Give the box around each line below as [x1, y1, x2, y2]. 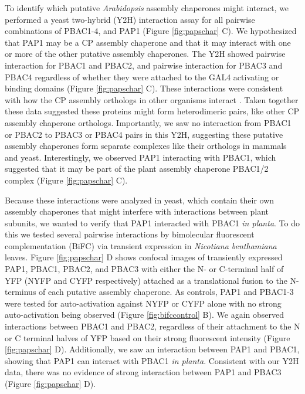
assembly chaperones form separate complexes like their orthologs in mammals [5, 140, 287, 152]
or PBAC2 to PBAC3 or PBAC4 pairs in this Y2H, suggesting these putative [5, 128, 283, 140]
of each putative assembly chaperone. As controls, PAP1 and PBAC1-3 [39, 286, 294, 298]
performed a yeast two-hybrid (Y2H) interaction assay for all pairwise [5, 13, 255, 25]
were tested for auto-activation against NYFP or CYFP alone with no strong [5, 297, 282, 309]
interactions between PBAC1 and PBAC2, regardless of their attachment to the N [5, 320, 300, 332]
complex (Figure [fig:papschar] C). [5, 174, 128, 186]
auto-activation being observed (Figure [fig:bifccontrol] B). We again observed [5, 308, 284, 321]
